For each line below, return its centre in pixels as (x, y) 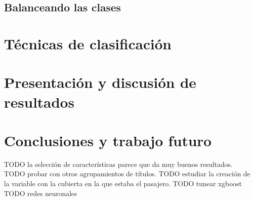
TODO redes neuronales (41, 193)
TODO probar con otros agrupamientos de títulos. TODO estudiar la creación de (127, 174)
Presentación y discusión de (100, 82)
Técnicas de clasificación (88, 43)
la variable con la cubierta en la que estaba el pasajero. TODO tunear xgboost (123, 183)
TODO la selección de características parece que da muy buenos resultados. (118, 164)
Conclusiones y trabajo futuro (108, 140)
